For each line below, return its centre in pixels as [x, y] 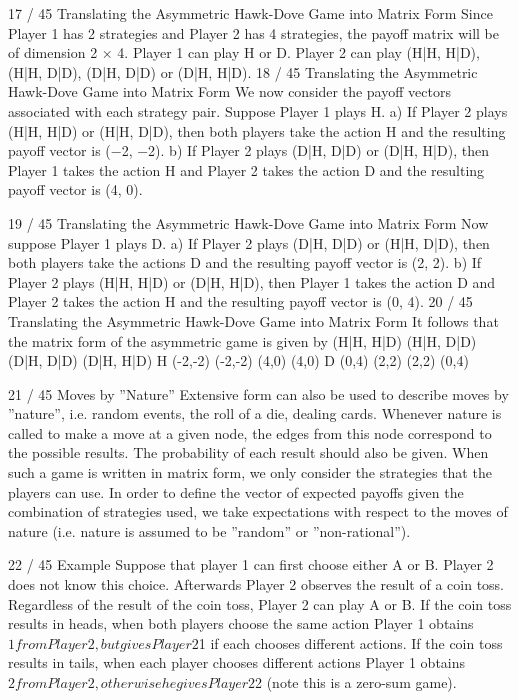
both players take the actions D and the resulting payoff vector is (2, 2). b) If [245, 262]
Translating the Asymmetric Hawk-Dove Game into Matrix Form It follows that [253, 320]
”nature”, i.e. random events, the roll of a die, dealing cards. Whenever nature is [255, 413]
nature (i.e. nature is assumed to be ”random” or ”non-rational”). [209, 530]
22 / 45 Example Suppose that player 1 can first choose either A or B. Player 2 [251, 564]
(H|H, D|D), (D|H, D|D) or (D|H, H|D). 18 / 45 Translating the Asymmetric [243, 71]
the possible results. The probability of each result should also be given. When [248, 452]
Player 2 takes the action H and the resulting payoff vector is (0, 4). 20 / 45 [240, 301]
